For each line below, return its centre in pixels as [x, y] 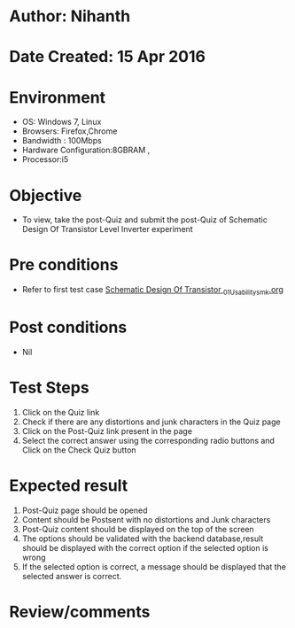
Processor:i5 [45, 159]
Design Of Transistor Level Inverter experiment [107, 229]
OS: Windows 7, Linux [62, 122]
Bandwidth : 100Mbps [62, 141]
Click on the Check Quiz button [79, 450]
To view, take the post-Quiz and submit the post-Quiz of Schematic [144, 220]
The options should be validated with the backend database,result [143, 539]
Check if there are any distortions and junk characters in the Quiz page [151, 422]
